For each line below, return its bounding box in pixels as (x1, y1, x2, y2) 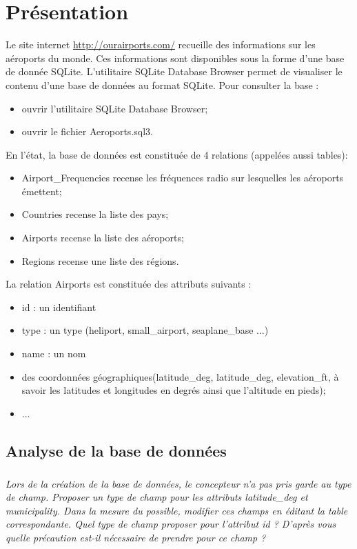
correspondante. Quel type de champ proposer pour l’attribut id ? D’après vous (6, 517, 336, 531)
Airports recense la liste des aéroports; (21, 230, 184, 245)
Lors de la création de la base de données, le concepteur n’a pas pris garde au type (6, 476, 351, 490)
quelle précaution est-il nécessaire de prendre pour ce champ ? (6, 530, 266, 544)
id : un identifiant (21, 299, 96, 314)
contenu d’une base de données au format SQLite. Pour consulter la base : (6, 77, 319, 92)
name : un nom (21, 346, 86, 361)
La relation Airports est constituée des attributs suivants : (6, 277, 252, 291)
